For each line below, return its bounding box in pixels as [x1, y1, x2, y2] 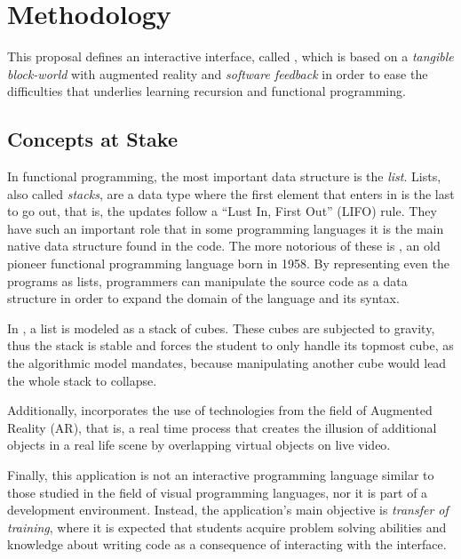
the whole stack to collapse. [7, 371, 157, 389]
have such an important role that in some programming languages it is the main [7, 219, 444, 237]
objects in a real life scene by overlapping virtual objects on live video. [7, 435, 391, 454]
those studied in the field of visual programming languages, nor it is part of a [7, 483, 428, 501]
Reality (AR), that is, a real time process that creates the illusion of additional [7, 418, 437, 436]
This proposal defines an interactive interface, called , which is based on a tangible [7, 47, 454, 66]
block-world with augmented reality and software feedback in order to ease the [7, 64, 428, 83]
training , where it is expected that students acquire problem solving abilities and [7, 517, 447, 536]
